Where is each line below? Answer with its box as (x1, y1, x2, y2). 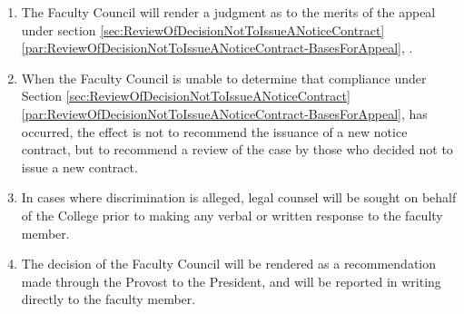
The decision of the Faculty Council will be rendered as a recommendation (21, 254, 437, 273)
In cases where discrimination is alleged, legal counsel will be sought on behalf (21, 188, 457, 207)
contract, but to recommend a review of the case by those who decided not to (21, 140, 453, 159)
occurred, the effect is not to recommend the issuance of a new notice (21, 122, 408, 141)
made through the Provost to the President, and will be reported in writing (21, 271, 441, 290)
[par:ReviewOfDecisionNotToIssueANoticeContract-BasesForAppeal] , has (21, 103, 428, 123)
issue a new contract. (21, 157, 138, 176)
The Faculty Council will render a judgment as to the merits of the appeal (21, 3, 436, 21)
